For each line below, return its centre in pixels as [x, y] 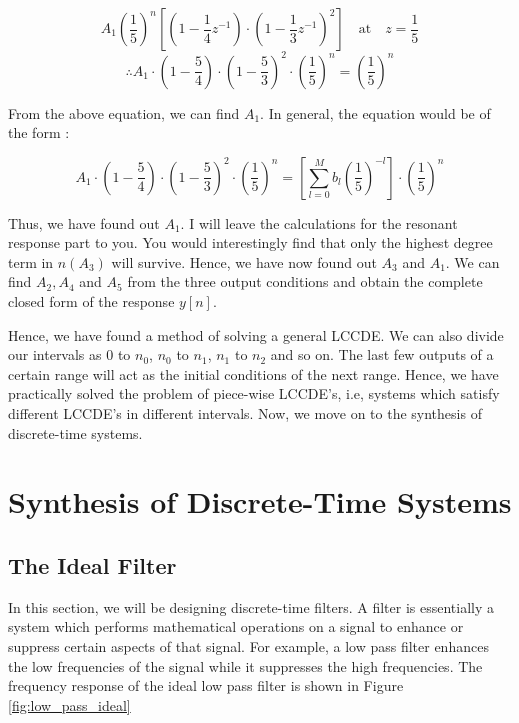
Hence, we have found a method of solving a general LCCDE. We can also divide [256, 334]
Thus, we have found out [84, 222]
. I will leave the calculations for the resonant [319, 222]
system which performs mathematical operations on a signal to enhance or [236, 626]
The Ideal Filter [92, 564]
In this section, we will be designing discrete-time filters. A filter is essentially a [251, 606]
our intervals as [55, 354]
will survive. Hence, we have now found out [244, 261]
